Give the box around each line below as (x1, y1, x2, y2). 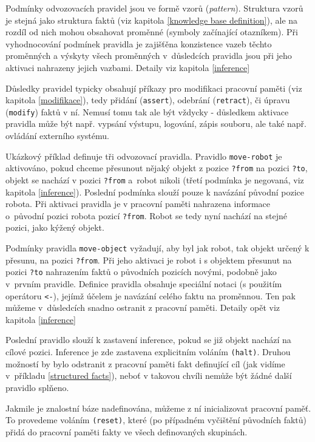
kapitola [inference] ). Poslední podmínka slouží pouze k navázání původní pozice (5, 185, 305, 198)
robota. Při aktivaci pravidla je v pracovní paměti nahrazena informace (5, 197, 271, 210)
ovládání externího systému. (5, 129, 109, 142)
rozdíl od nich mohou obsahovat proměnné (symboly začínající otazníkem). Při (5, 25, 298, 38)
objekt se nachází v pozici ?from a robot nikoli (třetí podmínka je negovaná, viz (5, 173, 304, 186)
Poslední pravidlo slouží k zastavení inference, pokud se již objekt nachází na (5, 333, 291, 346)
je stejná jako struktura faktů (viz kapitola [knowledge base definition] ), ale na (5, 13, 298, 26)
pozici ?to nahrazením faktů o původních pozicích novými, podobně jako (5, 265, 277, 278)
